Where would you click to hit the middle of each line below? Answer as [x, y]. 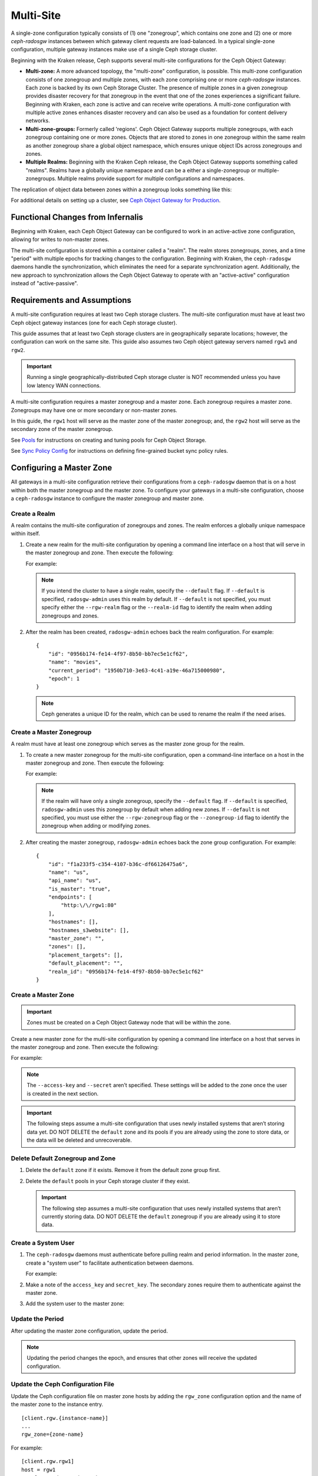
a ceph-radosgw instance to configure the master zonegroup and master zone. [107, 498]
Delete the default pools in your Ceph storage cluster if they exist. [108, 1181]
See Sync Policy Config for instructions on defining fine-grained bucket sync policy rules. [120, 451]
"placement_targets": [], [86, 955]
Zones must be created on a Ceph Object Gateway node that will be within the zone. [129, 1023]
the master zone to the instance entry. [57, 1405]
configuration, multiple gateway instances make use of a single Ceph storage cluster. [114, 50]
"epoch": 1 [64, 678]
